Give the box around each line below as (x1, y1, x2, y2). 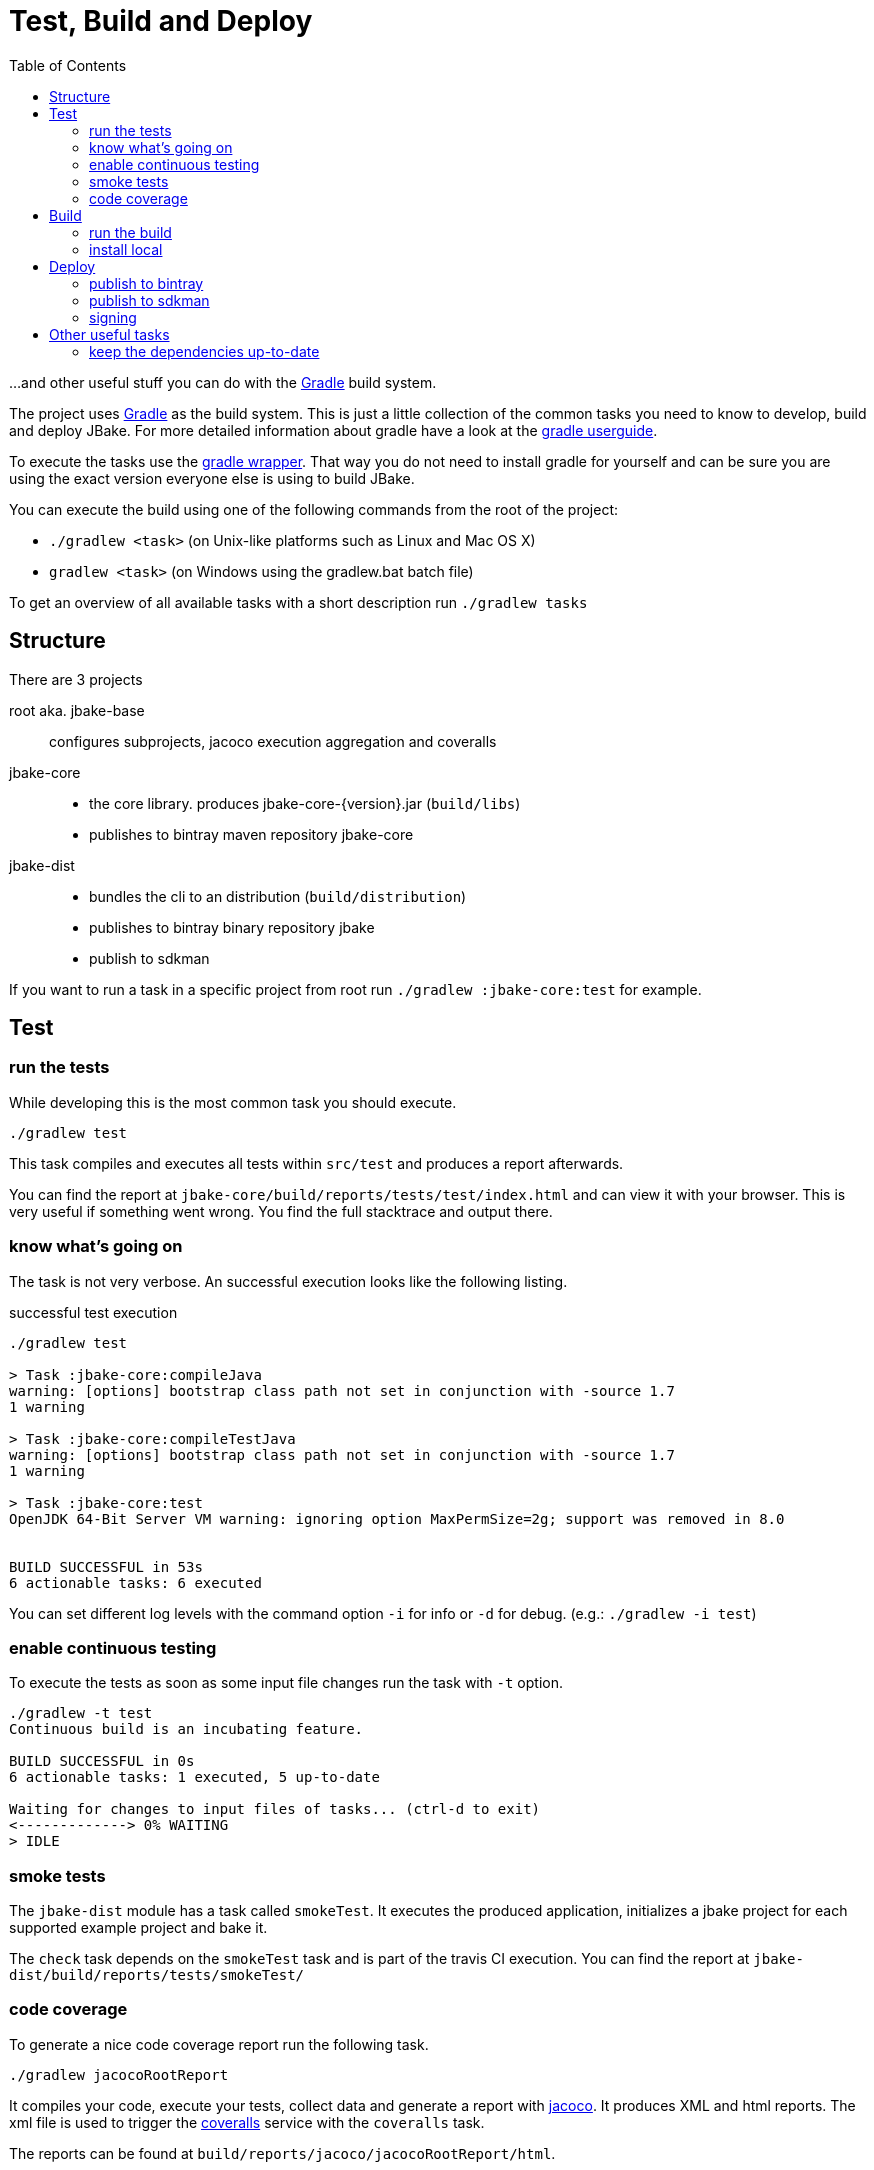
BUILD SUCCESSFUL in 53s (9, 1558, 203, 1575)
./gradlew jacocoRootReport (9, 2066, 229, 2083)
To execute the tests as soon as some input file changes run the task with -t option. (9, 1674, 563, 1692)
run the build (89, 223, 172, 241)
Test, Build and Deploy (9, 4, 313, 38)
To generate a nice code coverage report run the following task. (9, 2035, 429, 2053)
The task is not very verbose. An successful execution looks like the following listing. (9, 1272, 568, 1290)
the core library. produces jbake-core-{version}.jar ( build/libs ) (89, 794, 521, 812)
